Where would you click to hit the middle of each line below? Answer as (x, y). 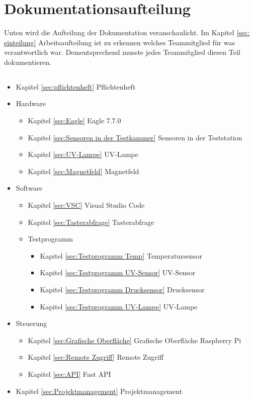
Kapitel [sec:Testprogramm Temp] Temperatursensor (121, 255)
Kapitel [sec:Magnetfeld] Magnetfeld (83, 171)
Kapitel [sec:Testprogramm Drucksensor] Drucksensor (122, 290)
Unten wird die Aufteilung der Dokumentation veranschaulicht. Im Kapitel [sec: (127, 32)
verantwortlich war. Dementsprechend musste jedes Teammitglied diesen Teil (122, 52)
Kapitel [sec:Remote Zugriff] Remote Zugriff (96, 357)
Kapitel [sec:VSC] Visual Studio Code (86, 205)
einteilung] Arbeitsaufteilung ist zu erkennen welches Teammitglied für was (119, 42)
